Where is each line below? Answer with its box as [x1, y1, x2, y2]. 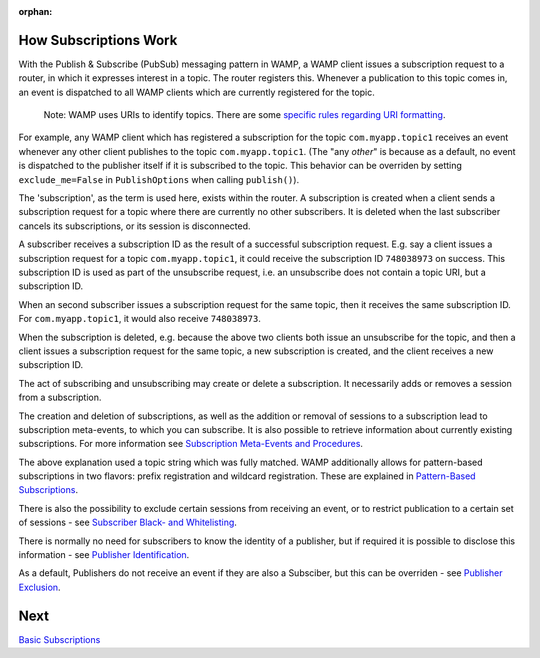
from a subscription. [18, 391, 102, 404]
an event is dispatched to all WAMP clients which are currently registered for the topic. [18, 86, 375, 98]
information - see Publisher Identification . [18, 549, 190, 561]
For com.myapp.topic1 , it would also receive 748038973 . [18, 313, 262, 325]
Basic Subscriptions [18, 633, 101, 645]
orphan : [18, 6, 53, 17]
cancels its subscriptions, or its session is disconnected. [18, 220, 251, 232]
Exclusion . [18, 581, 61, 593]
